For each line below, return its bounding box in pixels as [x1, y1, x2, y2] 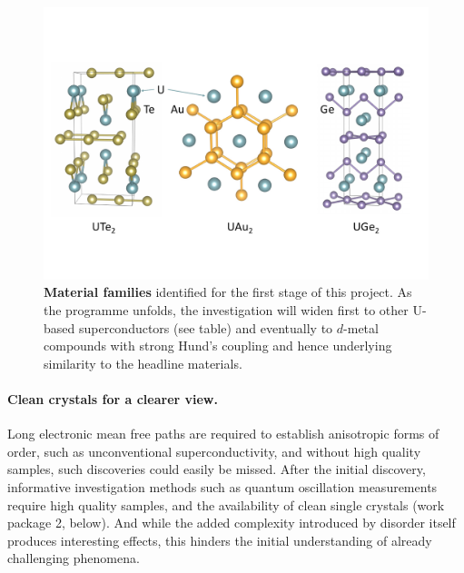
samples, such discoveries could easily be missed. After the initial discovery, [7, 459, 426, 479]
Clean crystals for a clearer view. [7, 389, 218, 408]
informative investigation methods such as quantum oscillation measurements [7, 477, 438, 496]
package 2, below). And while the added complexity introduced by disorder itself [7, 513, 456, 532]
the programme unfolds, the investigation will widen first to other [44, 300, 409, 319]
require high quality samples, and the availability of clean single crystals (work [7, 495, 445, 514]
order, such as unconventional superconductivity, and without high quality [7, 441, 421, 460]
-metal [343, 318, 379, 337]
